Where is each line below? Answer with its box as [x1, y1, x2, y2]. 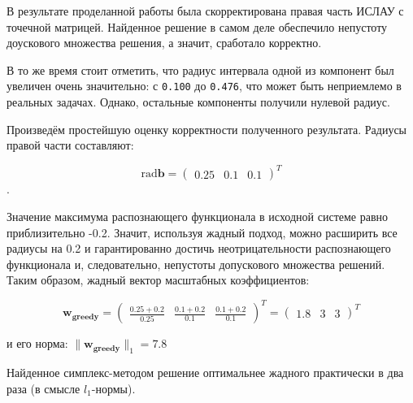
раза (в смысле [7, 379, 80, 396]
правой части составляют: [7, 136, 134, 154]
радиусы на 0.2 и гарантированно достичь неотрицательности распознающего [7, 240, 391, 257]
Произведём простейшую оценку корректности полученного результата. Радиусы [7, 120, 407, 137]
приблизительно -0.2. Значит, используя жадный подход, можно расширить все [7, 223, 398, 240]
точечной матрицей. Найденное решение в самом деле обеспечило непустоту [7, 18, 388, 35]
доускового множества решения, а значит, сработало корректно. [7, 34, 322, 51]
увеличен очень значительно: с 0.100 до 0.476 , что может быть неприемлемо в [7, 77, 402, 94]
